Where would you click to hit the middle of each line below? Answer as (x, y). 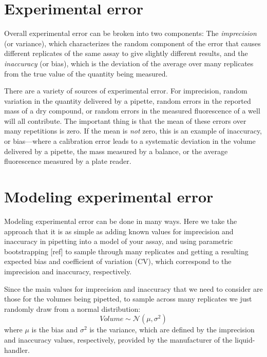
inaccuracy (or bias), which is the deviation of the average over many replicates (129, 63)
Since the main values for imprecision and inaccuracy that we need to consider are (133, 288)
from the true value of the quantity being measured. (86, 73)
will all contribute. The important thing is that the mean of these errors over (125, 120)
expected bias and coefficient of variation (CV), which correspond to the (118, 261)
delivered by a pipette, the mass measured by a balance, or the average (116, 151)
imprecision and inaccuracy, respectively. (68, 271)
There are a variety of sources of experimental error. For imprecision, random (126, 91)
